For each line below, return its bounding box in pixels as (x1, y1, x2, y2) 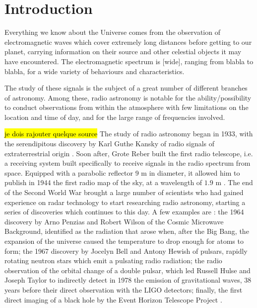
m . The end (215, 177, 253, 188)
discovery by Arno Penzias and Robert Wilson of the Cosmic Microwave (4, 216, 224, 226)
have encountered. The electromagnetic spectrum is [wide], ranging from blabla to (4, 56, 254, 66)
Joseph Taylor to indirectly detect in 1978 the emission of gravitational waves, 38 (4, 275, 252, 285)
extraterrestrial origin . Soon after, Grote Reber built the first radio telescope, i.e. (4, 148, 253, 158)
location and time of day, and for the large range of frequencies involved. (4, 111, 225, 122)
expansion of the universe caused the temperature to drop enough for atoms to (4, 236, 244, 246)
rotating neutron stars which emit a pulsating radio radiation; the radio (4, 255, 222, 266)
